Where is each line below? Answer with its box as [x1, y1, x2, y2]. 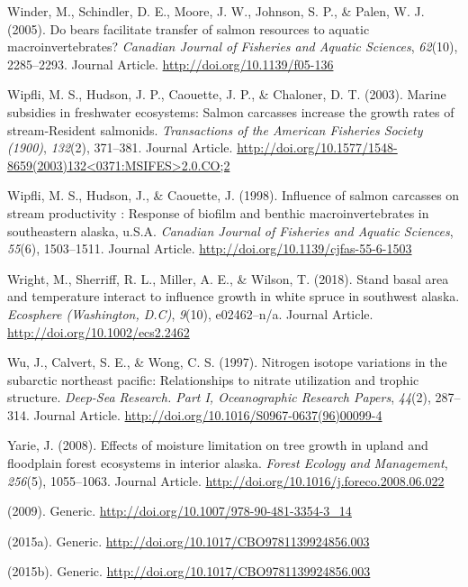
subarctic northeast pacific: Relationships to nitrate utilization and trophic [7, 370, 419, 389]
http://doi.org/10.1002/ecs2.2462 [7, 322, 190, 341]
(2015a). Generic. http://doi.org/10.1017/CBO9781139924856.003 [7, 531, 370, 550]
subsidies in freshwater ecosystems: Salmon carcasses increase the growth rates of [7, 102, 454, 121]
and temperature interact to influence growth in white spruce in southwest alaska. [7, 287, 460, 306]
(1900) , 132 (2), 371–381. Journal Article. [7, 138, 233, 157]
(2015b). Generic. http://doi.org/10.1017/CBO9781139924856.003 [7, 562, 371, 581]
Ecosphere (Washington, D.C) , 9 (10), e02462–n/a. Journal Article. [7, 304, 373, 323]
